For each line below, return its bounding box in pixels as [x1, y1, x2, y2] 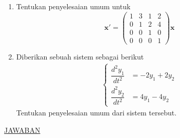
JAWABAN [4, 124, 41, 135]
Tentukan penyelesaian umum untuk [16, 1, 131, 11]
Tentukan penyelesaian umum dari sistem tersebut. [16, 107, 177, 118]
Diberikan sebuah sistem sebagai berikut [16, 51, 144, 62]
